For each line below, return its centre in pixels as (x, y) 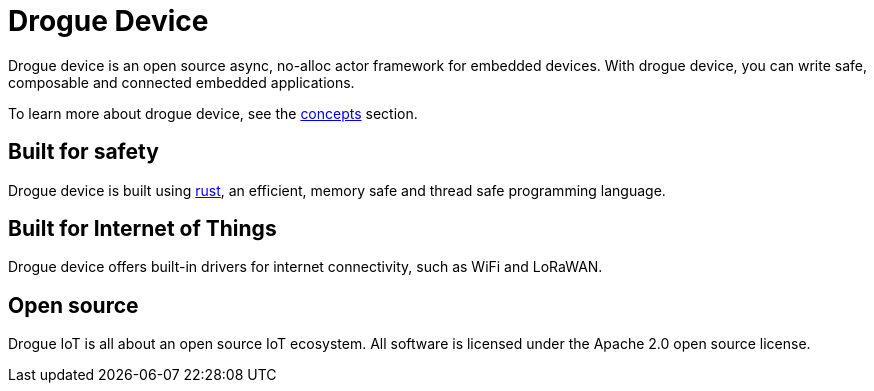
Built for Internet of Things (142, 229)
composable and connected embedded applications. (181, 82)
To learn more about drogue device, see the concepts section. (213, 113)
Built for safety (83, 152)
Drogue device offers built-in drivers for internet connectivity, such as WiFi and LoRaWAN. (305, 267)
